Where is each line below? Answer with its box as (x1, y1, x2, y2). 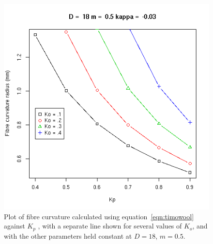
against (4, 221, 25, 231)
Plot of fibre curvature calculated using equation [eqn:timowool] (4, 211, 194, 221)
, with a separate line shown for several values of (38, 221, 182, 231)
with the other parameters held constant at (4, 230, 132, 241)
